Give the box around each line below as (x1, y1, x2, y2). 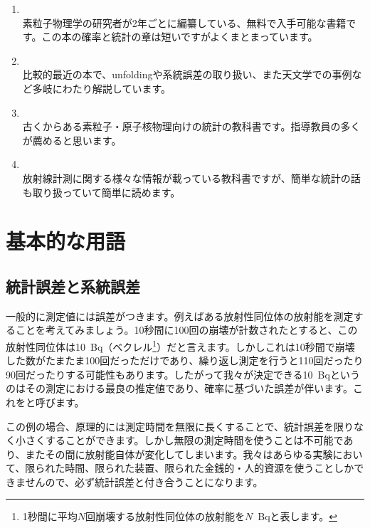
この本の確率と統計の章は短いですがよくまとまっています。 (41, 29, 318, 44)
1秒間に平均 (22, 509, 78, 524)
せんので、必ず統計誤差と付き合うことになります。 (25, 474, 263, 489)
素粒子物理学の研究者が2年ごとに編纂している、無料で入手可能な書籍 (22, 15, 347, 30)
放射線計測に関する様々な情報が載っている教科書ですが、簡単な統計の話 (22, 170, 361, 185)
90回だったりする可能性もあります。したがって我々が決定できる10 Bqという (6, 366, 360, 381)
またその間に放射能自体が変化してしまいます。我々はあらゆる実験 (25, 446, 333, 461)
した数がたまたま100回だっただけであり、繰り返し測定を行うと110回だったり (6, 353, 364, 368)
